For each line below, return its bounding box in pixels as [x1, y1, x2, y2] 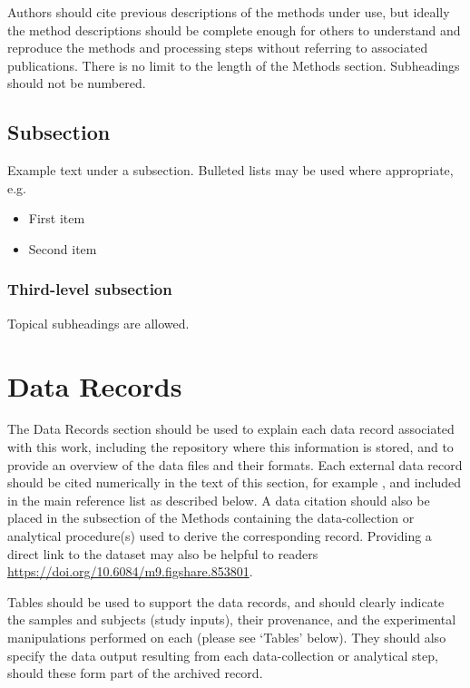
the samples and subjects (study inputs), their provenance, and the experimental [7, 610, 456, 629]
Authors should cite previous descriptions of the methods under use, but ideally [7, 3, 450, 21]
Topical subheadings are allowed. [7, 313, 190, 332]
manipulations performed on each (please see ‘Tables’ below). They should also [7, 628, 446, 647]
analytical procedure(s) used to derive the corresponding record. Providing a [7, 526, 432, 545]
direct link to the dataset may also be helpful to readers [7, 544, 318, 563]
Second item [28, 239, 97, 258]
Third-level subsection [7, 278, 172, 300]
